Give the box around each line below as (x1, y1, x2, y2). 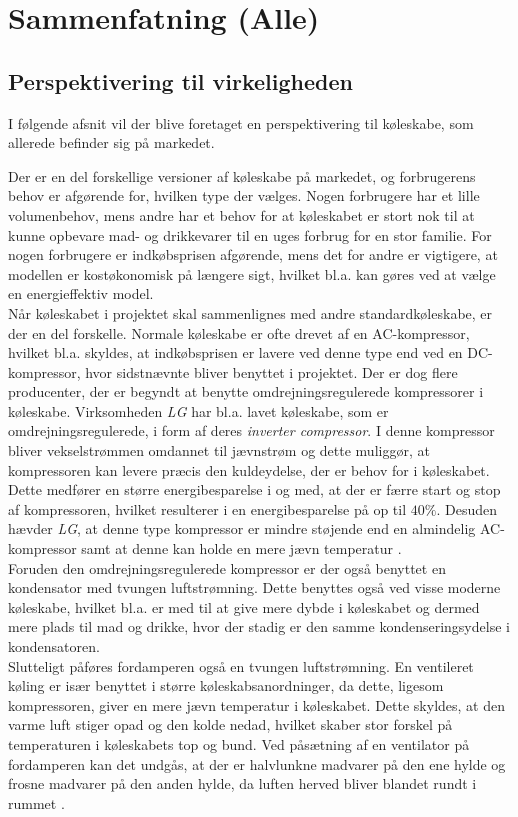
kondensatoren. (8, 636, 100, 657)
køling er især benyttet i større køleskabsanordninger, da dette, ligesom (8, 675, 444, 696)
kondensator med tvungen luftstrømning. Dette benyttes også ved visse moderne (8, 577, 501, 598)
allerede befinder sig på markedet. (8, 132, 215, 153)
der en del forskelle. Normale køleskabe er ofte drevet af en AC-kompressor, (8, 322, 470, 343)
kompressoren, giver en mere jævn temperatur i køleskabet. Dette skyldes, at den (8, 694, 505, 715)
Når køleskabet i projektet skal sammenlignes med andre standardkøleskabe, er (8, 302, 493, 323)
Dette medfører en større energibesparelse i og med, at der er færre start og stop (8, 479, 501, 500)
